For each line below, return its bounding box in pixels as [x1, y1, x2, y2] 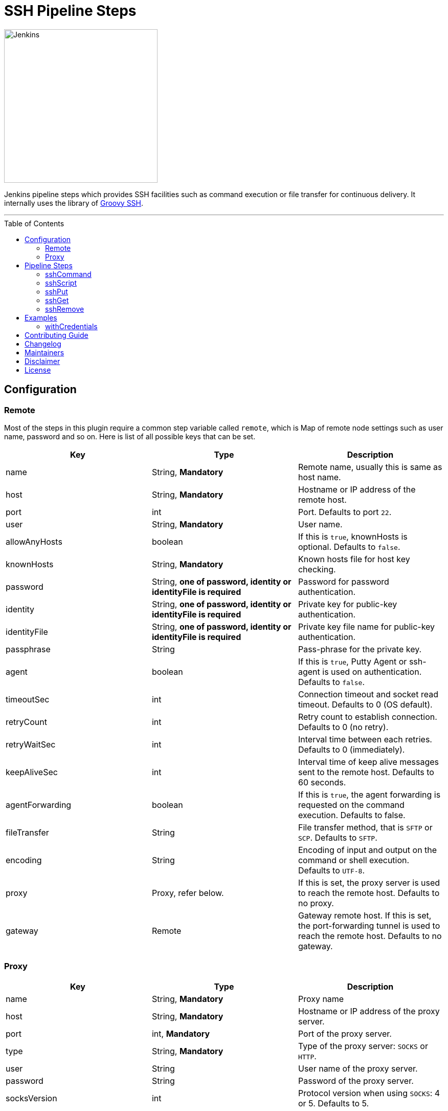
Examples [25, 313, 57, 322]
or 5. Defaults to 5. [298, 1098, 369, 1108]
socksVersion [6, 1093, 57, 1103]
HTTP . [298, 1051, 317, 1061]
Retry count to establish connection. [298, 711, 437, 722]
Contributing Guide [25, 330, 88, 339]
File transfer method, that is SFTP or [298, 822, 433, 832]
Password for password [298, 576, 389, 587]
